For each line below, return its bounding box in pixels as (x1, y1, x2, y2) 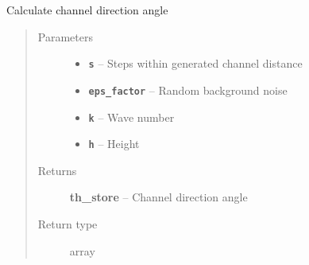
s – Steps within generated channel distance (88, 55, 303, 72)
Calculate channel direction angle (6, 2, 168, 18)
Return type (37, 216, 98, 232)
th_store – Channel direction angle (69, 189, 248, 205)
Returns (37, 162, 77, 178)
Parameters (37, 28, 93, 45)
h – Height (88, 135, 140, 152)
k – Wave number (88, 108, 175, 125)
